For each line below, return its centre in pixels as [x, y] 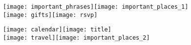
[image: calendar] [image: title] [57, 30]
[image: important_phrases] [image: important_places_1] [96, 7]
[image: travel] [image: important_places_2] [76, 37]
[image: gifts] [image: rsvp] [50, 15]
